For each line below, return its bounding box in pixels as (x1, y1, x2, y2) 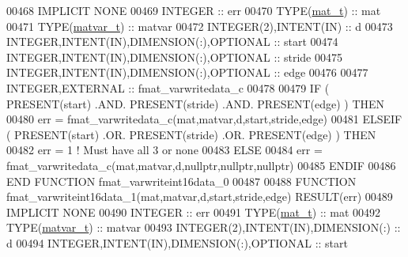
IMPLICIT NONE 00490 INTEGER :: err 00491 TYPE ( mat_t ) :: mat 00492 (6, 203, 381, 220)
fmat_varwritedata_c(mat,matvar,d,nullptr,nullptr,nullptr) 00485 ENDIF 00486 (6, 157, 396, 173)
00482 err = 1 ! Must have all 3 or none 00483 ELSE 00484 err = (6, 142, 323, 158)
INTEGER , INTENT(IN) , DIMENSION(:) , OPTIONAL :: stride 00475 (6, 48, 342, 65)
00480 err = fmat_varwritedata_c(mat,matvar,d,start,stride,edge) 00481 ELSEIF (6, 111, 402, 127)
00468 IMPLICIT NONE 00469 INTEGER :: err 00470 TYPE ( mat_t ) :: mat (6, 2, 381, 18)
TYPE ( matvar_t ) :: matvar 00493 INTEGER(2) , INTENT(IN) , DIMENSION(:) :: (6, 219, 401, 236)
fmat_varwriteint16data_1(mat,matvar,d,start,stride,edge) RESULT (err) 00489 (6, 188, 393, 205)
